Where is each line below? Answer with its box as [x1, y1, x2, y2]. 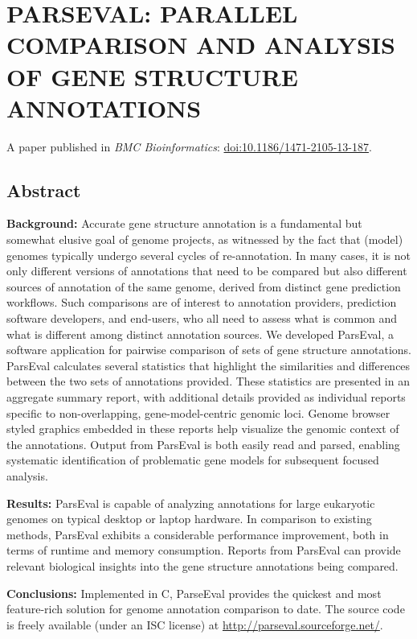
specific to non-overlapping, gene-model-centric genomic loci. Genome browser [6, 404, 390, 421]
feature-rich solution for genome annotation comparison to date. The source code [6, 600, 405, 617]
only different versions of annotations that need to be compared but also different [6, 262, 407, 279]
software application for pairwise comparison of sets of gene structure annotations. [6, 341, 411, 358]
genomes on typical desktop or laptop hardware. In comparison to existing [6, 510, 372, 527]
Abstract [6, 177, 81, 202]
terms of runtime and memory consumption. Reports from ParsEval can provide [6, 542, 401, 559]
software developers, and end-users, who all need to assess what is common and [6, 310, 398, 327]
